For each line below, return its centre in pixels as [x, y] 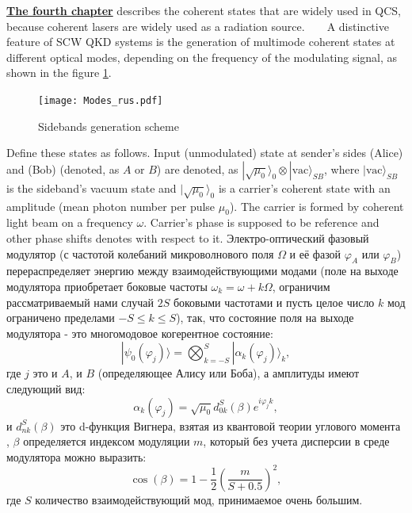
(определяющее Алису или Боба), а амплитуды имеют [229, 373]
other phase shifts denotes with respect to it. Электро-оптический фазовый [188, 237]
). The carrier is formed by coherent [317, 206]
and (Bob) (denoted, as [63, 168]
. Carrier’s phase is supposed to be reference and [261, 222]
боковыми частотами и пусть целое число [274, 302]
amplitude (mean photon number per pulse [111, 206]
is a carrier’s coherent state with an [304, 188]
